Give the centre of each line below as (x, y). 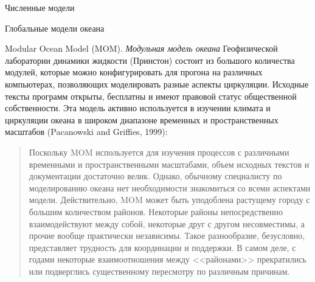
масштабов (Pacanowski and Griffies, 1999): (86, 132)
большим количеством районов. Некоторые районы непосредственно (156, 211)
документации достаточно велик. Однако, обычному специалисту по (155, 176)
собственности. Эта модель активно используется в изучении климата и (138, 108)
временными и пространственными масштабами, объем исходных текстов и (169, 164)
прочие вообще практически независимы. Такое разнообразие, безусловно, (167, 236)
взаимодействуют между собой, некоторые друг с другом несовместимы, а (167, 223)
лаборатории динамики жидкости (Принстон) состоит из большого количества (150, 60)
